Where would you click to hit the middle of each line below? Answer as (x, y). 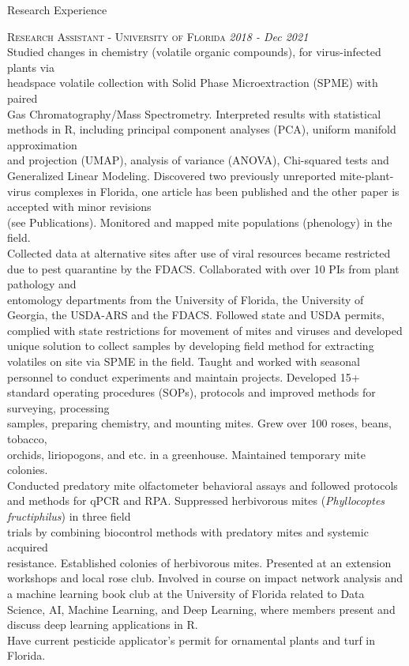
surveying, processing (58, 407)
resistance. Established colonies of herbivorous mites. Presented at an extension (199, 562)
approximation (42, 144)
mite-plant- (367, 175)
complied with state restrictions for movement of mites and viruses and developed (205, 330)
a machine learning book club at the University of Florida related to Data (186, 593)
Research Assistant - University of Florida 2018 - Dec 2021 (158, 36)
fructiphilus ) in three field (69, 516)
